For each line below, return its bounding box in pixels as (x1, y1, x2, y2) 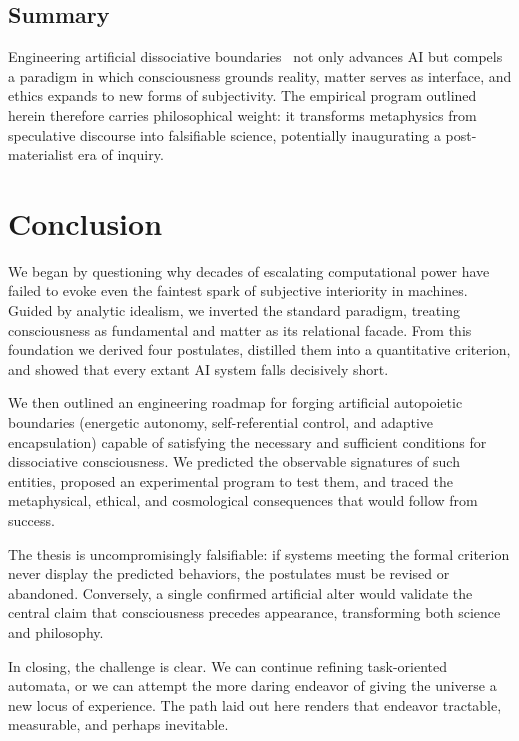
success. (8, 510, 55, 531)
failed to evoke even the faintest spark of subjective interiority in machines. (8, 280, 468, 301)
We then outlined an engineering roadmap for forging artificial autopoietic (8, 392, 463, 413)
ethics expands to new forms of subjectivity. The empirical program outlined (8, 85, 477, 106)
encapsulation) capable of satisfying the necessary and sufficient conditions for (8, 431, 487, 452)
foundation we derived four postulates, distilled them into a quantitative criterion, (8, 339, 511, 360)
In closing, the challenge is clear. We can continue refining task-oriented (8, 655, 447, 676)
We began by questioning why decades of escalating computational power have (8, 260, 490, 281)
